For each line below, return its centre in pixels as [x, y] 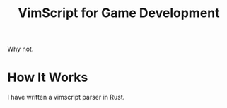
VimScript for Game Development [119, 13]
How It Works [48, 77]
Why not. [21, 49]
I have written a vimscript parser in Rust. [66, 97]
